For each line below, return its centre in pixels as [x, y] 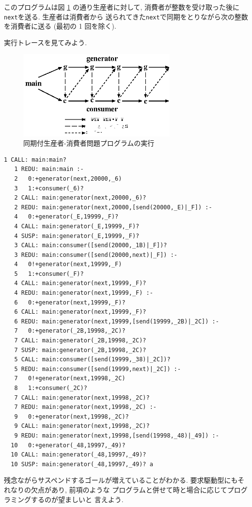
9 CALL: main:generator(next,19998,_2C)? [82, 426]
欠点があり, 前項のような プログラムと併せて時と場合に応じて [129, 489]
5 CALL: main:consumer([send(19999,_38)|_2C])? [92, 360]
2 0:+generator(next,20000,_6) [68, 178]
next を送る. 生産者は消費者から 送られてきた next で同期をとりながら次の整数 [126, 16]
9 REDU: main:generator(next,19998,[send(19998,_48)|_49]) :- [117, 435]
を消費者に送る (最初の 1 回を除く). [60, 26]
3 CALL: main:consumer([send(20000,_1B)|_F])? [91, 245]
